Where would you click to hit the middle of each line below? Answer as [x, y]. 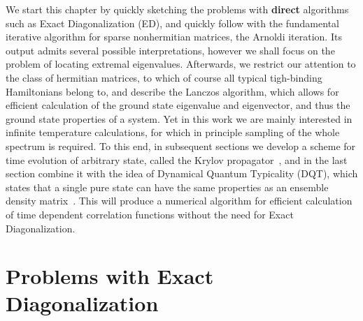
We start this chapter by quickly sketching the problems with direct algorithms [177, 9]
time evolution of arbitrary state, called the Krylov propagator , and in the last [177, 159]
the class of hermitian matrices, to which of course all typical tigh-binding [164, 77]
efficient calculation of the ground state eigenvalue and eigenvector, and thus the [178, 105]
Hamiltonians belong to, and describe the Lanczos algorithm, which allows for [172, 91]
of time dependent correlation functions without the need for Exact [150, 214]
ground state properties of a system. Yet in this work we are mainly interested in [179, 118]
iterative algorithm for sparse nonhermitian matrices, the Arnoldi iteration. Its [174, 37]
